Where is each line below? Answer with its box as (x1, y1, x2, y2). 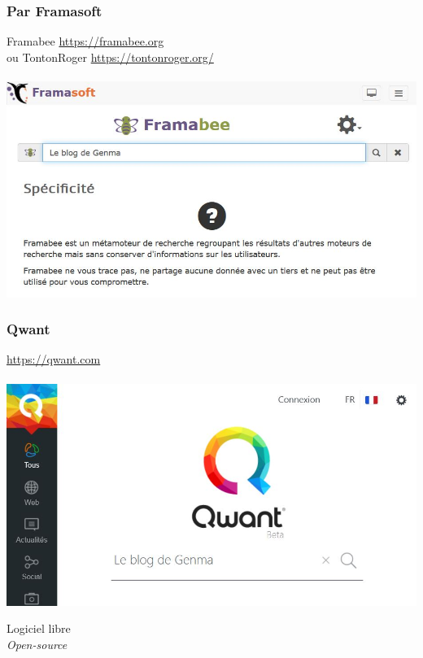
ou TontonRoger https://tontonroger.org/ (7, 48, 214, 65)
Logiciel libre (7, 620, 71, 637)
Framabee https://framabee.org (7, 33, 164, 50)
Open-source (7, 635, 68, 652)
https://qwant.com (7, 351, 101, 368)
